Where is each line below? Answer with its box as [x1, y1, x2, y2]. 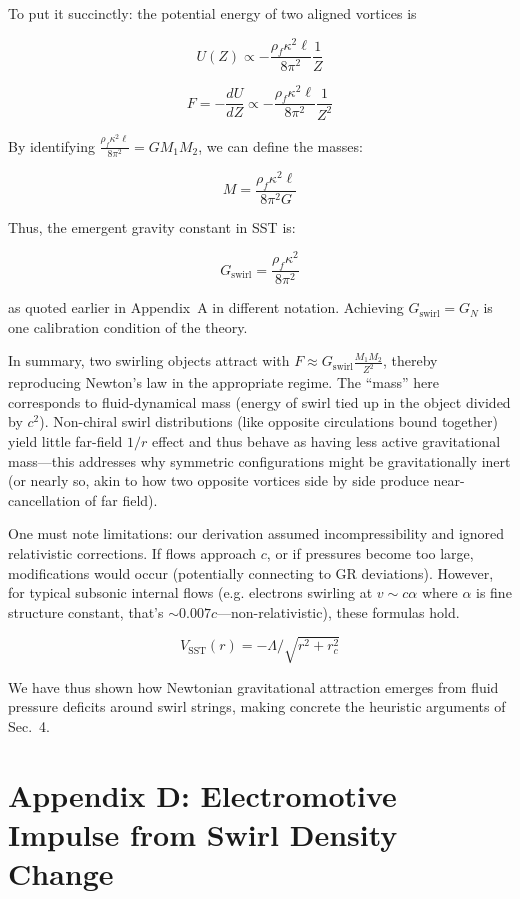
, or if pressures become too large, [266, 542, 474, 563]
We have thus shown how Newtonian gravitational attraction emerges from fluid [8, 676, 499, 697]
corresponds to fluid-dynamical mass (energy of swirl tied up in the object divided [8, 391, 511, 412]
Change [8, 853, 114, 894]
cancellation [8, 489, 81, 510]
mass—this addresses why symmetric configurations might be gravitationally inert [8, 450, 511, 471]
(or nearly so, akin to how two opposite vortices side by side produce [8, 470, 429, 491]
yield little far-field [8, 430, 123, 451]
